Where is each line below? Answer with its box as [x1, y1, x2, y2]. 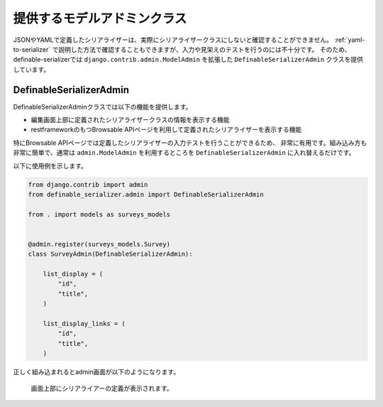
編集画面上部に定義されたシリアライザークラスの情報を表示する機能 [30, 116, 230, 124]
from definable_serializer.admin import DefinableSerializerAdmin [28, 190, 264, 198]
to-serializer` [13, 45, 51, 53]
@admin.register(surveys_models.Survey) [28, 240, 170, 248]
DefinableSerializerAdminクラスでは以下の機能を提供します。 [13, 102, 192, 111]
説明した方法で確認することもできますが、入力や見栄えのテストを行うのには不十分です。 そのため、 [57, 45, 351, 53]
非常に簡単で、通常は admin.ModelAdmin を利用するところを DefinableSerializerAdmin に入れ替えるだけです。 [13, 148, 355, 157]
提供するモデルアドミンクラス [13, 11, 187, 26]
